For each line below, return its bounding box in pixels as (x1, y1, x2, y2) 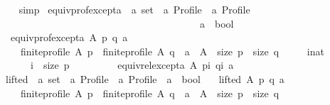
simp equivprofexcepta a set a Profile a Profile (18, 2, 250, 16)
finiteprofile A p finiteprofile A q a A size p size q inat (20, 43, 324, 58)
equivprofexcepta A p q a (10, 30, 128, 45)
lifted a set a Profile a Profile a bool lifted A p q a (5, 71, 284, 86)
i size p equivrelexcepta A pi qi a (30, 57, 234, 72)
